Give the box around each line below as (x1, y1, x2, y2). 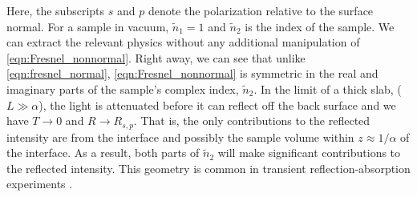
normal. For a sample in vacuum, (6, 18, 169, 34)
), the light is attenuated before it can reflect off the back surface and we (38, 96, 396, 113)
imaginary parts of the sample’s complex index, (6, 80, 239, 97)
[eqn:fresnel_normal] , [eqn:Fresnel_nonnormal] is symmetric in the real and (6, 65, 379, 82)
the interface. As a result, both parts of (6, 144, 200, 161)
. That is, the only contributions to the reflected (133, 112, 370, 129)
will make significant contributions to (217, 144, 401, 161)
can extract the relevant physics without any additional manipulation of (6, 34, 360, 50)
